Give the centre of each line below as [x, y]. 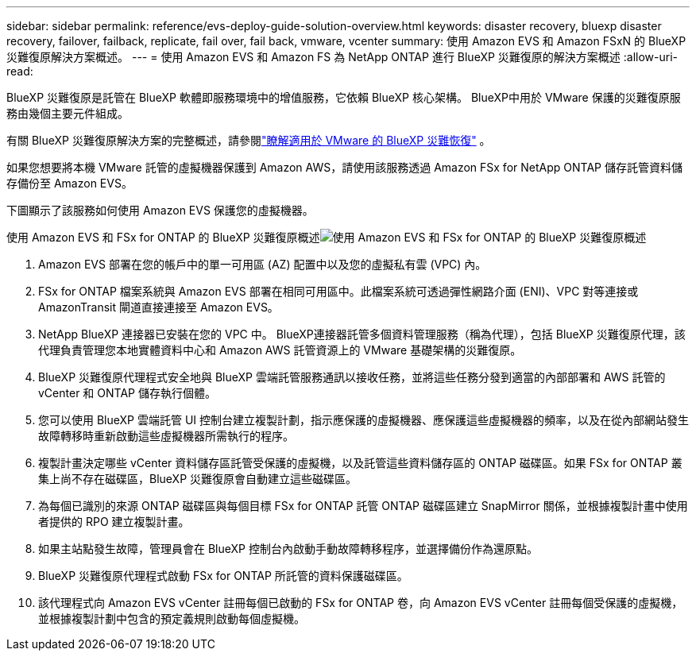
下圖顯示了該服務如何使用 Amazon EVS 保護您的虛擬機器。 [160, 210]
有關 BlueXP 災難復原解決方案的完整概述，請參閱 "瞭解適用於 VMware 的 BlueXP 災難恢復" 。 [249, 140]
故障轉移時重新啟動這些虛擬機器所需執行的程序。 [166, 436]
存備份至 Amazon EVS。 [70, 183]
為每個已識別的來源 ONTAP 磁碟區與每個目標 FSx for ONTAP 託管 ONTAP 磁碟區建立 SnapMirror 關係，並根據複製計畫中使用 [363, 506]
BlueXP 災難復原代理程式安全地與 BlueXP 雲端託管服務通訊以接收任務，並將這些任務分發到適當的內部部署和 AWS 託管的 [352, 377]
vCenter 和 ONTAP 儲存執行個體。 [127, 393]
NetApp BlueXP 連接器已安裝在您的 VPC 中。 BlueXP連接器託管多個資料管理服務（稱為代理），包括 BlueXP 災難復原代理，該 [362, 334]
